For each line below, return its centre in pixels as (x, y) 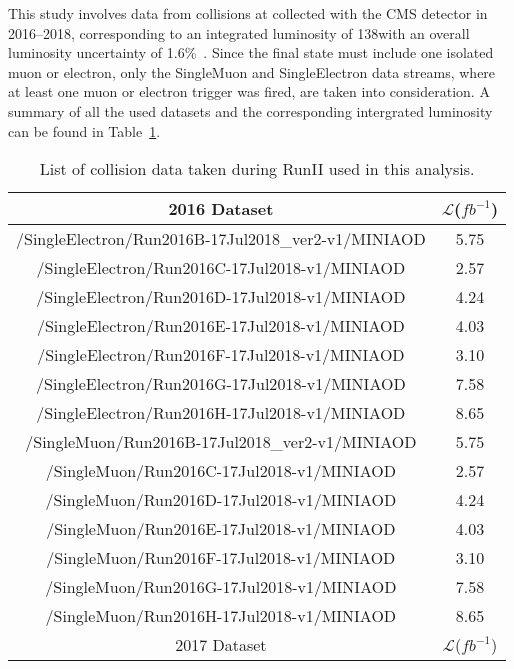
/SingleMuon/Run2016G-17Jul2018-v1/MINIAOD (221, 587)
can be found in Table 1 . (84, 130)
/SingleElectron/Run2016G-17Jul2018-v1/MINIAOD (221, 384)
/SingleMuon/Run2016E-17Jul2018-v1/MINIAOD (221, 529)
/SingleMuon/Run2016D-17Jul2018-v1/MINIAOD (221, 500)
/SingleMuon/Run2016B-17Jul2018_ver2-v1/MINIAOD (221, 442)
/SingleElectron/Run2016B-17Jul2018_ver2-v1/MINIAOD (221, 239)
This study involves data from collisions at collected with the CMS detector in (248, 13)
